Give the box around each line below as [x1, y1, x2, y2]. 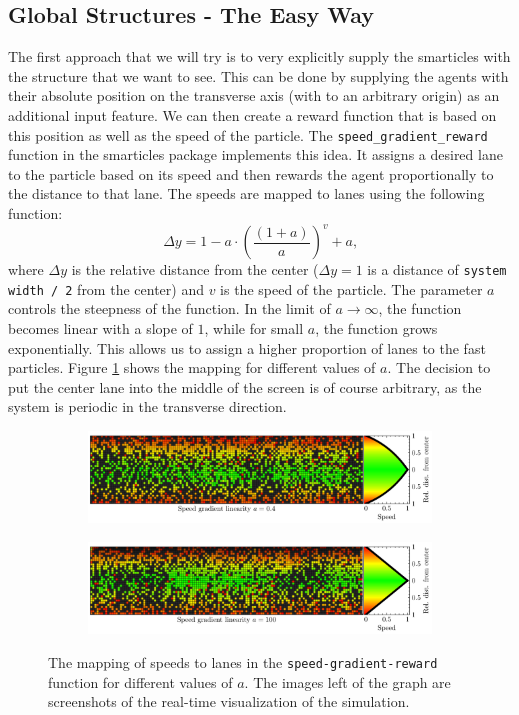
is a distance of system [367, 259, 507, 280]
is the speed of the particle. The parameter [220, 278, 483, 299]
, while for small [204, 318, 304, 339]
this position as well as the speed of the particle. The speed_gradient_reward [8, 124, 488, 145]
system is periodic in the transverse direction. [8, 396, 287, 417]
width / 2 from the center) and [8, 278, 204, 299]
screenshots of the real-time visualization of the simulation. [48, 691, 410, 712]
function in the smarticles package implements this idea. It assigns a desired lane [8, 144, 503, 165]
